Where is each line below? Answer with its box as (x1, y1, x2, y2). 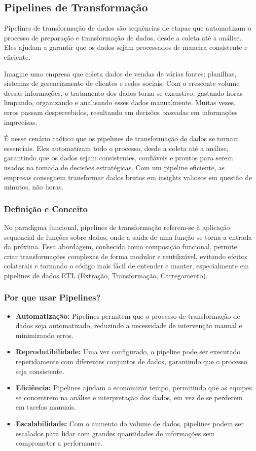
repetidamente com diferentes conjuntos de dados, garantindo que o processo (15, 356, 247, 367)
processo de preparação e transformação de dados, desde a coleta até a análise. (4, 32, 242, 42)
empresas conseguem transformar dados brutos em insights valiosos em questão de (4, 172, 252, 182)
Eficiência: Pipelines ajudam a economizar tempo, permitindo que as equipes (15, 382, 252, 393)
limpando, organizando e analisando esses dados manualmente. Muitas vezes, (4, 97, 236, 108)
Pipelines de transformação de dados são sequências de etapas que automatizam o (4, 23, 251, 33)
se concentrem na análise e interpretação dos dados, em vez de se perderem (15, 392, 243, 402)
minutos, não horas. (4, 182, 64, 192)
